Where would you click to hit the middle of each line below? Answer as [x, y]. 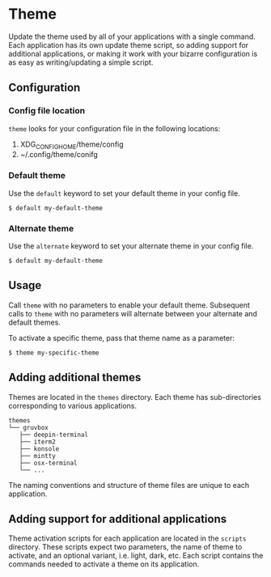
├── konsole [39, 449]
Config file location [47, 111]
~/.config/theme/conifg [59, 155]
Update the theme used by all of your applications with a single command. [132, 36]
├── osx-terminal [49, 463]
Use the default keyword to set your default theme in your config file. [124, 193]
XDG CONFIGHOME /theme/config [72, 145]
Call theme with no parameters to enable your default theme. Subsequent [129, 305]
